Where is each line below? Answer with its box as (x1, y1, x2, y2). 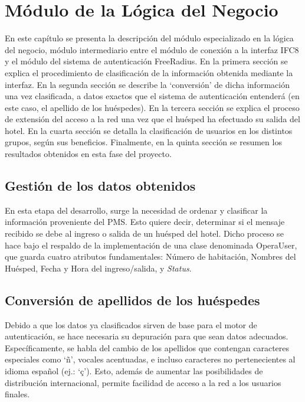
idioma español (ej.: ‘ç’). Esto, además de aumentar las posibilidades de (5, 365, 263, 377)
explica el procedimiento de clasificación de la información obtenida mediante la (5, 66, 293, 79)
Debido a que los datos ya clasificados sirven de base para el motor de (5, 318, 257, 331)
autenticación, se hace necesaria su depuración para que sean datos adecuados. (5, 330, 288, 342)
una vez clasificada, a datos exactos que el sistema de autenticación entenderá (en (5, 90, 300, 102)
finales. (5, 388, 30, 400)
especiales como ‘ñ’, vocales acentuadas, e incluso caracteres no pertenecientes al (5, 353, 296, 365)
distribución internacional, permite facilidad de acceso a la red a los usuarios (5, 376, 281, 388)
